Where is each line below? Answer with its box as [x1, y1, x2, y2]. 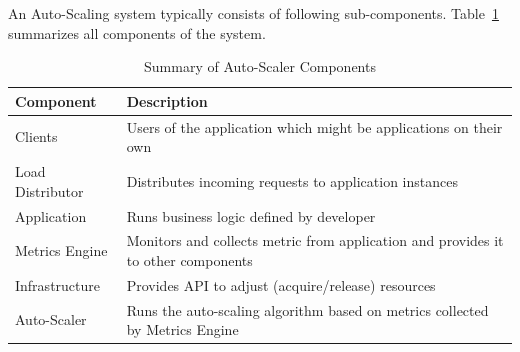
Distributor [15, 180, 84, 201]
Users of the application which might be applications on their [126, 116, 503, 137]
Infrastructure [15, 274, 100, 295]
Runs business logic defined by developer [126, 205, 376, 226]
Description [126, 90, 208, 111]
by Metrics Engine [126, 319, 239, 340]
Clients [15, 126, 58, 147]
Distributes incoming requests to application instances [126, 170, 458, 191]
